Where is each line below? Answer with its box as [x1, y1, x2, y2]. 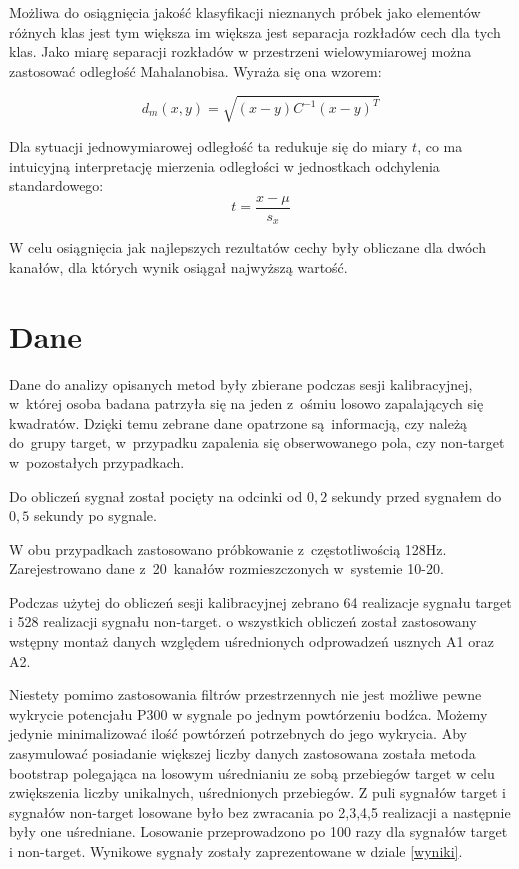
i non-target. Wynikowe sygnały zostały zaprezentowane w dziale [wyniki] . [9, 841, 463, 861]
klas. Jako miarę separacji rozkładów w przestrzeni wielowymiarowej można [9, 41, 472, 62]
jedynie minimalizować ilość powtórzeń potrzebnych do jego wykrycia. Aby [9, 723, 467, 744]
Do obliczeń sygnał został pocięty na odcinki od [9, 485, 303, 506]
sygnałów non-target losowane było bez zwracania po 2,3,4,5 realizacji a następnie [9, 801, 511, 822]
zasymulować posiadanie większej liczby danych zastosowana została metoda [9, 743, 476, 764]
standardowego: [9, 175, 104, 196]
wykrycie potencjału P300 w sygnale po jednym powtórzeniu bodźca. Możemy [9, 703, 488, 724]
